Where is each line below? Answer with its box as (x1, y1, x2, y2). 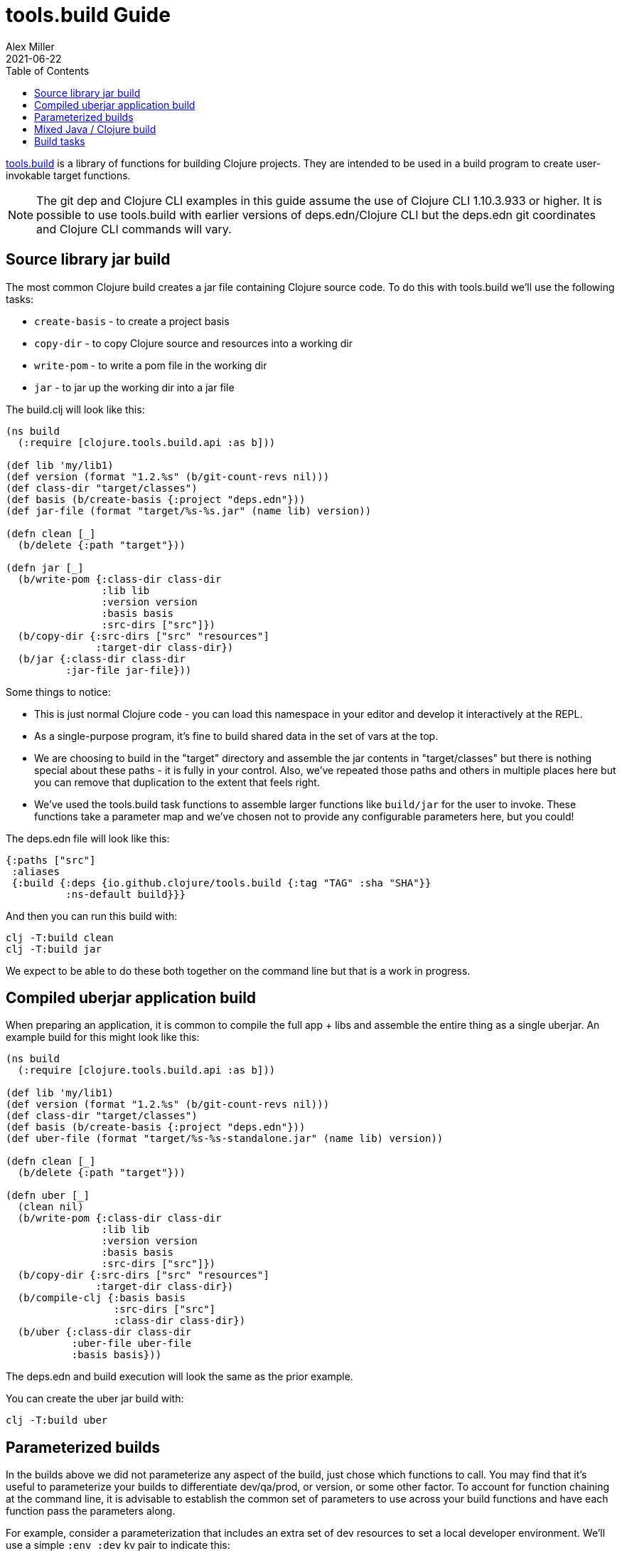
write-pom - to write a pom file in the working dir (34, 359, 267, 371)
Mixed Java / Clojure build (34, 122, 156, 135)
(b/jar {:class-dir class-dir (17, 652, 186, 665)
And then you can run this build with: (6, 909, 178, 922)
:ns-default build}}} (65, 888, 186, 900)
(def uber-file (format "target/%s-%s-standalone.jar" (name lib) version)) (6, 1133, 444, 1145)
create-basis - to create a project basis (34, 314, 230, 327)
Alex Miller (6, 40, 55, 53)
